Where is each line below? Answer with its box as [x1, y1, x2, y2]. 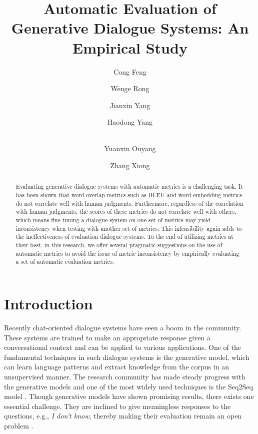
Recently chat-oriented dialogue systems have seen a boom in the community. [4, 322, 241, 332]
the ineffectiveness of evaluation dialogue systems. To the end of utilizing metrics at [15, 232, 233, 241]
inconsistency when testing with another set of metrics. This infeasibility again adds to [15, 224, 242, 232]
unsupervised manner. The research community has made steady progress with [4, 371, 245, 381]
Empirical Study [72, 37, 187, 58]
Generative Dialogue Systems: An [11, 18, 249, 38]
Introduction [4, 293, 93, 314]
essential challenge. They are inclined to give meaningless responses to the [4, 400, 231, 411]
